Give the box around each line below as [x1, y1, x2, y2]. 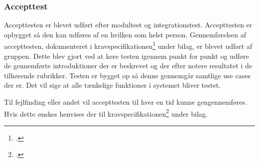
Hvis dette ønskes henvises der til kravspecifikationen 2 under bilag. [4, 107, 208, 119]
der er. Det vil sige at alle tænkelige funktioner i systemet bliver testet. [4, 80, 221, 90]
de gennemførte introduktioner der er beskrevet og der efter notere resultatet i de [4, 60, 252, 71]
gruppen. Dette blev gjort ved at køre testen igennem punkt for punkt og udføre [4, 50, 249, 61]
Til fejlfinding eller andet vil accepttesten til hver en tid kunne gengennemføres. [4, 97, 247, 107]
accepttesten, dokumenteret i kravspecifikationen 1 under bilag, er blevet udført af [4, 39, 253, 51]
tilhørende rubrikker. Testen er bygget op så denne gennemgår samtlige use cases [4, 70, 251, 80]
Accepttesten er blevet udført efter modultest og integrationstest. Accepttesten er [4, 19, 253, 30]
